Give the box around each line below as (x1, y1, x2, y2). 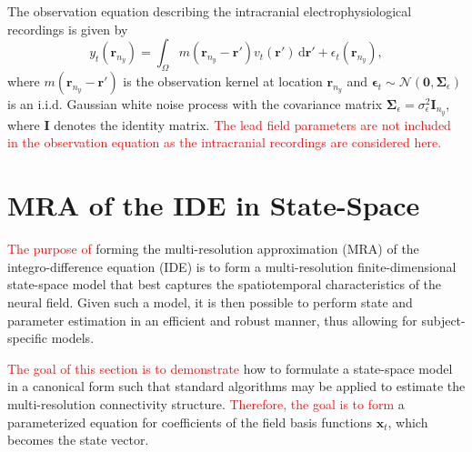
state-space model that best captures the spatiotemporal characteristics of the (7, 275, 442, 294)
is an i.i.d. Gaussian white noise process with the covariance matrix (7, 94, 383, 113)
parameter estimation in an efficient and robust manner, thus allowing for (7, 310, 417, 329)
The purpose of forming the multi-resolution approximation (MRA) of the (7, 239, 419, 258)
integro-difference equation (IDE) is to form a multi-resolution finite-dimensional (7, 256, 457, 276)
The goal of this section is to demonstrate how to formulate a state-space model (7, 358, 453, 377)
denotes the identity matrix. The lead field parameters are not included (54, 115, 451, 134)
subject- (421, 310, 466, 329)
